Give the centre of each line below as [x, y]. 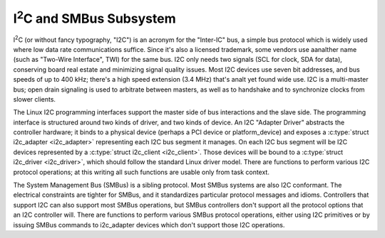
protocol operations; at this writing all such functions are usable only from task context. [142, 172]
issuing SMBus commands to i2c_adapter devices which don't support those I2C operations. [149, 225]
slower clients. [35, 99]
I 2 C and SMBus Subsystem [94, 17]
